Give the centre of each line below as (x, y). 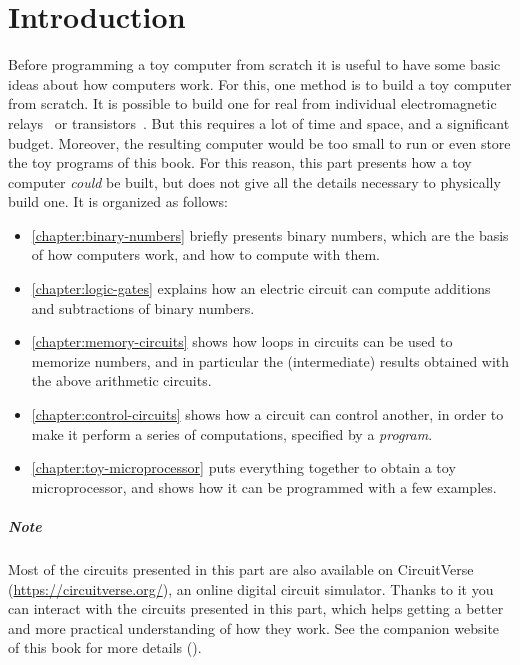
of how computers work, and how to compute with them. (205, 254)
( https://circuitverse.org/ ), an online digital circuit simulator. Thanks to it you (251, 588)
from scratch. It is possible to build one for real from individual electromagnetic (252, 103)
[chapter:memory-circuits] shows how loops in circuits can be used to (242, 341)
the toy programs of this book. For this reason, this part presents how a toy (240, 162)
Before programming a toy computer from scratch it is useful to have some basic (254, 64)
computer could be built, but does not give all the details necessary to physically (254, 181)
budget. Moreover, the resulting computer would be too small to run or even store (259, 142)
